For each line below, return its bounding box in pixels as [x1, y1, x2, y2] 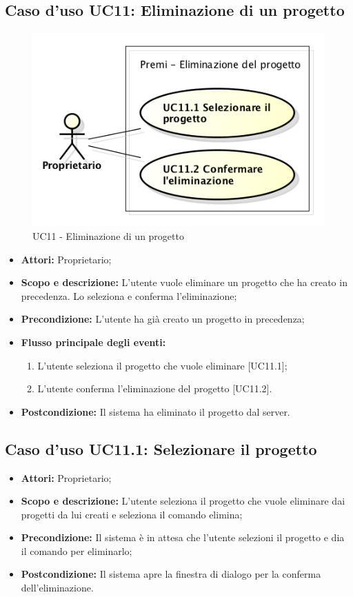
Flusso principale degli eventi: [21, 334, 166, 349]
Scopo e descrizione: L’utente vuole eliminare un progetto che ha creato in [21, 275, 347, 290]
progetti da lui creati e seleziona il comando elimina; [21, 507, 243, 521]
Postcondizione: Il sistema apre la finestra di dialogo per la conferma [21, 567, 321, 581]
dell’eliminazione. [21, 580, 94, 595]
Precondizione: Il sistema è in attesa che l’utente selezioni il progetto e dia [21, 530, 345, 545]
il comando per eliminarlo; [21, 543, 132, 558]
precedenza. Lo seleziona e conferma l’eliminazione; [21, 288, 237, 303]
